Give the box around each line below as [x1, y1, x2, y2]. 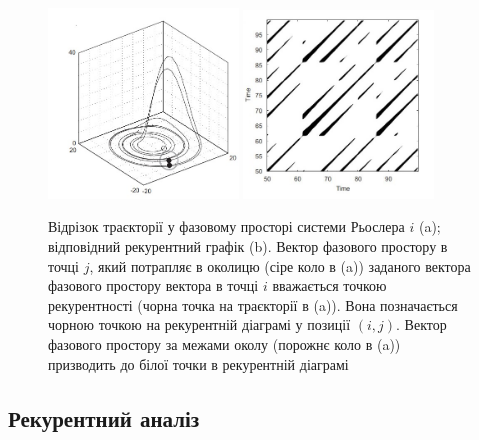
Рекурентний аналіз [8, 402, 200, 433]
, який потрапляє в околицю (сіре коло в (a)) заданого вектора [89, 255, 471, 276]
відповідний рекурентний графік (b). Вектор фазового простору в [48, 235, 448, 256]
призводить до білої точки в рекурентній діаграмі [48, 353, 349, 374]
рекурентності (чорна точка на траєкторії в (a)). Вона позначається [48, 294, 458, 315]
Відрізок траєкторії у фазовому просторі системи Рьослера [48, 216, 405, 237]
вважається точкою [272, 275, 387, 296]
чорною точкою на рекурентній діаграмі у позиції [48, 314, 351, 335]
